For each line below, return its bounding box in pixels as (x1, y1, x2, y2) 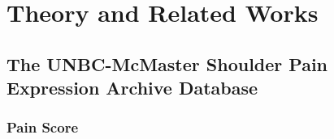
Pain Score (7, 117, 79, 137)
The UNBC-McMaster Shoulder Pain (7, 51, 328, 76)
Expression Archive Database (7, 75, 258, 100)
